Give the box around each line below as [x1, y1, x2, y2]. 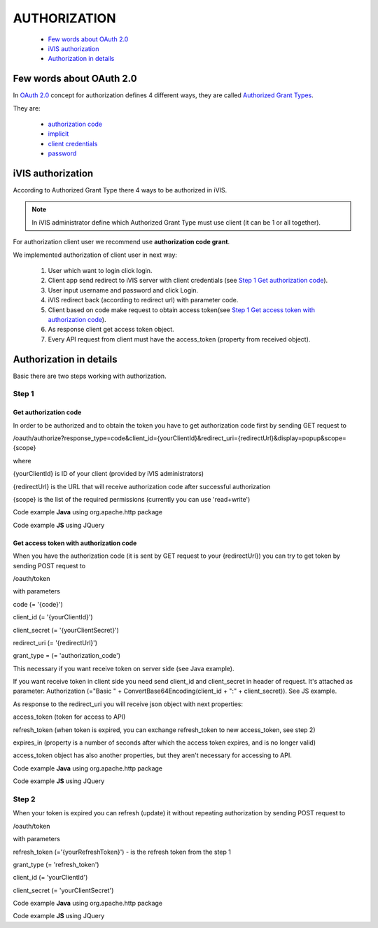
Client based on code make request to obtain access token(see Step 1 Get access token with [48, 305, 315, 314]
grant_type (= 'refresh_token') [13, 860, 99, 869]
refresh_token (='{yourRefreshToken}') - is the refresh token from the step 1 [13, 848, 231, 856]
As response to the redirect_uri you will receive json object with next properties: [13, 700, 243, 708]
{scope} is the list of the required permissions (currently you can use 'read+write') [13, 495, 251, 503]
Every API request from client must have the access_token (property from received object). [48, 335, 311, 343]
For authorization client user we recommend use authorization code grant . [13, 238, 230, 246]
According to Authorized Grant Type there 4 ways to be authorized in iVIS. [13, 186, 227, 195]
